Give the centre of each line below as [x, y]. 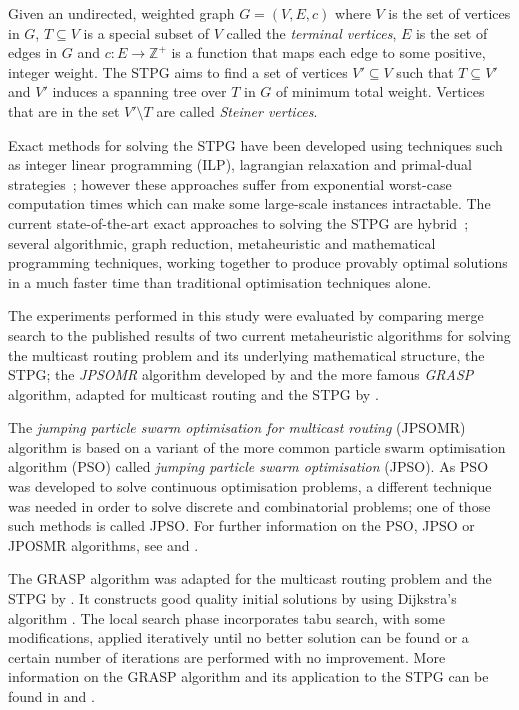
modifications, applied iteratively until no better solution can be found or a [238, 637]
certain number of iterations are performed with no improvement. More [227, 656]
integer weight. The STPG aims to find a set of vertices [178, 71]
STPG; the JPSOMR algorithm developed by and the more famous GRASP [241, 374]
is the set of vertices [449, 13]
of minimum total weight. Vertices [380, 91]
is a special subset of [146, 32]
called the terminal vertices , [311, 32]
